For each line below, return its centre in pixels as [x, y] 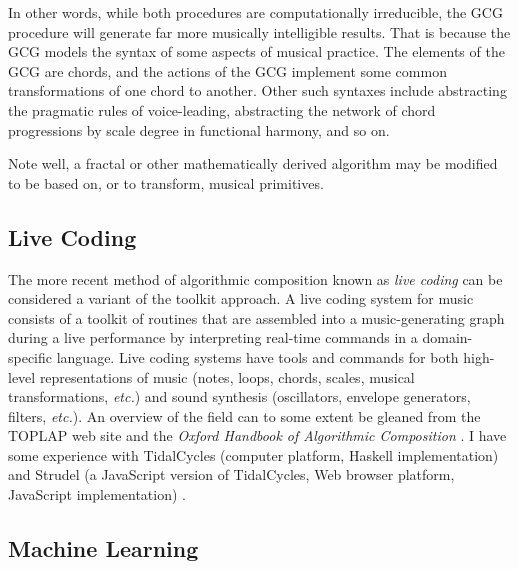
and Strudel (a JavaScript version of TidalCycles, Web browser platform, [231, 474]
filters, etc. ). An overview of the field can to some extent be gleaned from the [244, 415]
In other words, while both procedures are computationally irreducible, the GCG [255, 12]
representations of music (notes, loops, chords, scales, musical [227, 376]
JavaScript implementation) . [97, 494]
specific [30, 356]
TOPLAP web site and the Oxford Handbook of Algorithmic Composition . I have [257, 435]
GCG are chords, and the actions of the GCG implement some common [227, 70]
